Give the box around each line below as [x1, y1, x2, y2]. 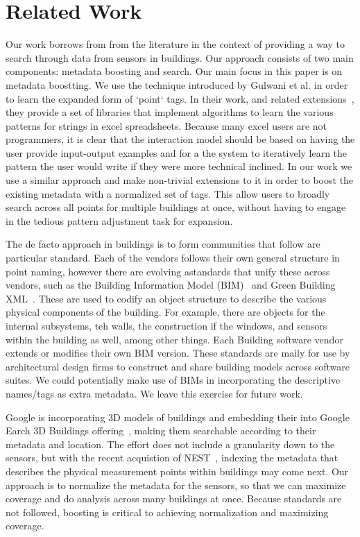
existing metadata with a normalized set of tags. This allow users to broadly [6, 186, 330, 201]
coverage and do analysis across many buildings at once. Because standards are [6, 491, 342, 506]
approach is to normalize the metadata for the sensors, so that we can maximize [6, 477, 346, 492]
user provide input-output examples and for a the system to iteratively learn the [6, 145, 348, 160]
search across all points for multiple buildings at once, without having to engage [6, 200, 346, 214]
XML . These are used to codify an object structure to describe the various [6, 291, 327, 305]
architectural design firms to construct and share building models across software [6, 359, 350, 373]
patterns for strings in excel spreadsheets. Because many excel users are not [6, 118, 327, 133]
